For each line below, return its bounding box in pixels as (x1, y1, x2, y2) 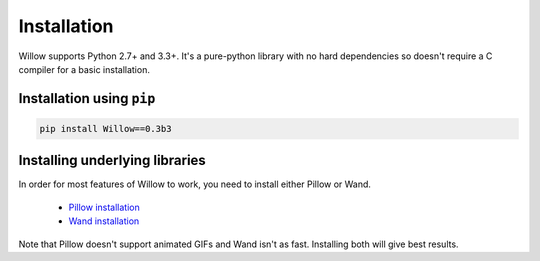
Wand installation (68, 215, 140, 227)
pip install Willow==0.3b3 (39, 123, 172, 134)
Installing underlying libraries (18, 152, 207, 169)
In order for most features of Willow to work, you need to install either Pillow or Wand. (18, 178, 372, 190)
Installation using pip (18, 90, 156, 107)
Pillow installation (68, 201, 140, 213)
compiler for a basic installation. (18, 63, 150, 75)
